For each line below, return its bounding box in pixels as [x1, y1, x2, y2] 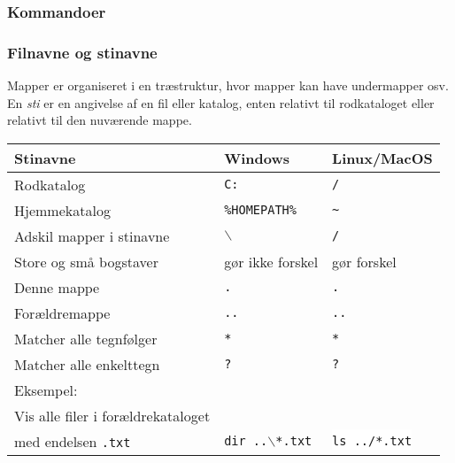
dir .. [224, 434, 268, 449]
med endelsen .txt [14, 430, 131, 451]
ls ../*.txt [332, 434, 413, 449]
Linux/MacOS [332, 147, 433, 168]
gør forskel [332, 251, 397, 272]
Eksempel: [14, 379, 78, 400]
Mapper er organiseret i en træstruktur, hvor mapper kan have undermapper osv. [7, 76, 449, 95]
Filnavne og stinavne [7, 41, 158, 63]
